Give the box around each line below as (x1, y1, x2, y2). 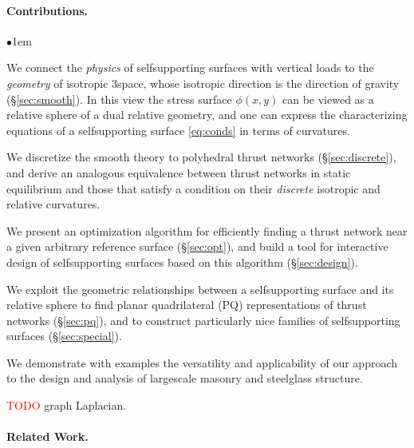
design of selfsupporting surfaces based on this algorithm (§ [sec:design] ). (6, 253, 358, 270)
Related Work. (6, 428, 89, 445)
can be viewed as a (282, 90, 374, 107)
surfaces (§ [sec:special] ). (6, 327, 122, 344)
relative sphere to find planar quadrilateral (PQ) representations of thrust (6, 296, 367, 313)
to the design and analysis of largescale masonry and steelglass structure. (6, 370, 363, 387)
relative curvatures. (6, 196, 101, 212)
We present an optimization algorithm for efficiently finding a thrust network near (6, 222, 408, 239)
